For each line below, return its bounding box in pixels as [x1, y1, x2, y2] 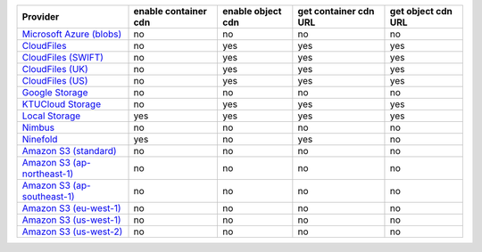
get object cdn [389, 5, 453, 17]
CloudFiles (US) [21, 75, 88, 86]
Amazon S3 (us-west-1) [21, 214, 121, 226]
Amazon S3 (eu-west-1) [21, 202, 121, 214]
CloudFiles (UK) [21, 63, 88, 75]
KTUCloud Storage [21, 98, 102, 110]
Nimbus [21, 121, 55, 134]
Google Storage [21, 86, 88, 98]
